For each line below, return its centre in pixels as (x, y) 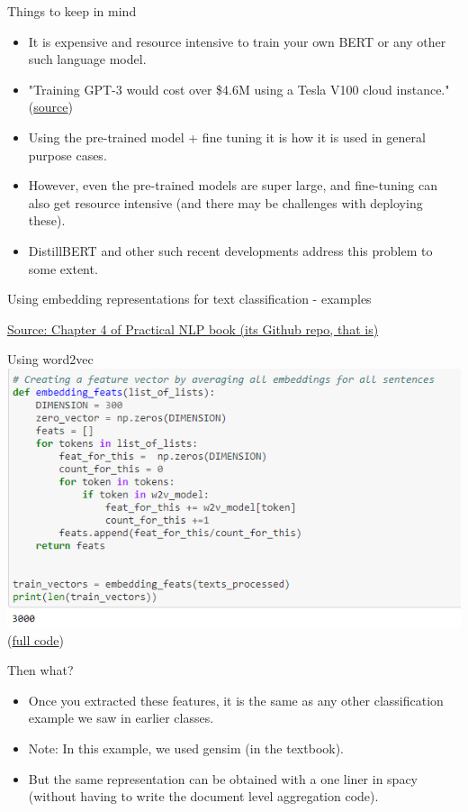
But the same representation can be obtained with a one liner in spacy (223, 778)
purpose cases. (67, 155)
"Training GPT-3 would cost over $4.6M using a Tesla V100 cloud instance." (239, 89)
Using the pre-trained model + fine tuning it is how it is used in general (227, 137)
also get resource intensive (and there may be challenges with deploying (225, 202)
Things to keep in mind (72, 11)
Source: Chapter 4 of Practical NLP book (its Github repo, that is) (193, 328)
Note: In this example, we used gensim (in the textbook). (186, 748)
